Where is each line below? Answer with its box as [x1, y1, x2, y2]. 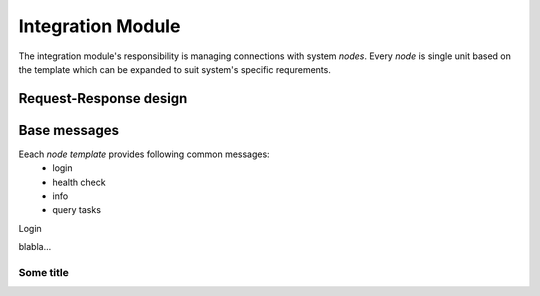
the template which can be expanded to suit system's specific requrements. [18, 63, 332, 75]
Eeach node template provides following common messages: [18, 148, 270, 160]
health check [52, 176, 106, 188]
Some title [18, 265, 69, 279]
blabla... [18, 241, 52, 253]
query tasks [52, 204, 102, 216]
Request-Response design [18, 90, 188, 107]
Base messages [18, 121, 120, 139]
